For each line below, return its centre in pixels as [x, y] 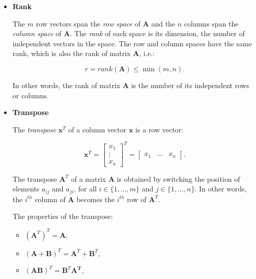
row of [137, 199]
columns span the [211, 23]
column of [50, 199]
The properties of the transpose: [63, 216]
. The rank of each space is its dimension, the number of [157, 33]
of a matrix [89, 178]
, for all [85, 189]
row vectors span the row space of [88, 23]
